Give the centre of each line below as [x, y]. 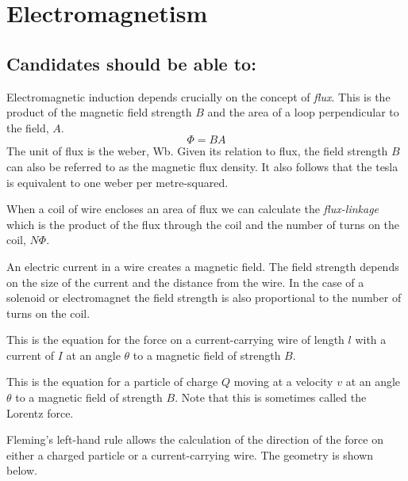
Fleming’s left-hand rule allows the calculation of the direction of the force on [195, 439]
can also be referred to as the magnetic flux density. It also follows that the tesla [202, 166]
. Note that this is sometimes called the [271, 397]
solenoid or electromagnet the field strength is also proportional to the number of [204, 298]
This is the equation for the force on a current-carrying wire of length [175, 340]
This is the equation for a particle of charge [112, 382]
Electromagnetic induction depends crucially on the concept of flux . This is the [198, 96]
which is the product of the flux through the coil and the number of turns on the [203, 224]
